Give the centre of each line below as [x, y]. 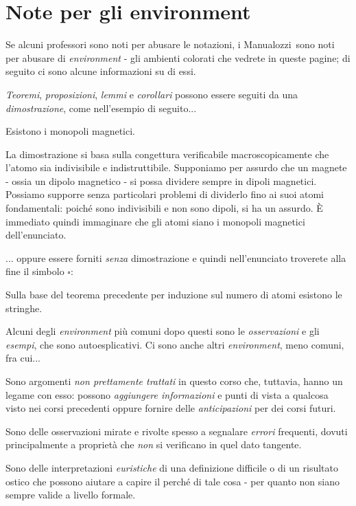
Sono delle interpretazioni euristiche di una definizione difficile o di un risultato [172, 467]
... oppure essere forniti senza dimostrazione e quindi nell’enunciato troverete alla [176, 257]
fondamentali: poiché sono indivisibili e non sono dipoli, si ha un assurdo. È [164, 208]
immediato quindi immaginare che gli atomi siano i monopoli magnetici [155, 221]
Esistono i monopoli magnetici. [70, 131]
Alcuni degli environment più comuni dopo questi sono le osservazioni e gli [163, 331]
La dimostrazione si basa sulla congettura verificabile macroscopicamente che [167, 154]
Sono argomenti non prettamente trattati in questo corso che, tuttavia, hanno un [174, 381]
